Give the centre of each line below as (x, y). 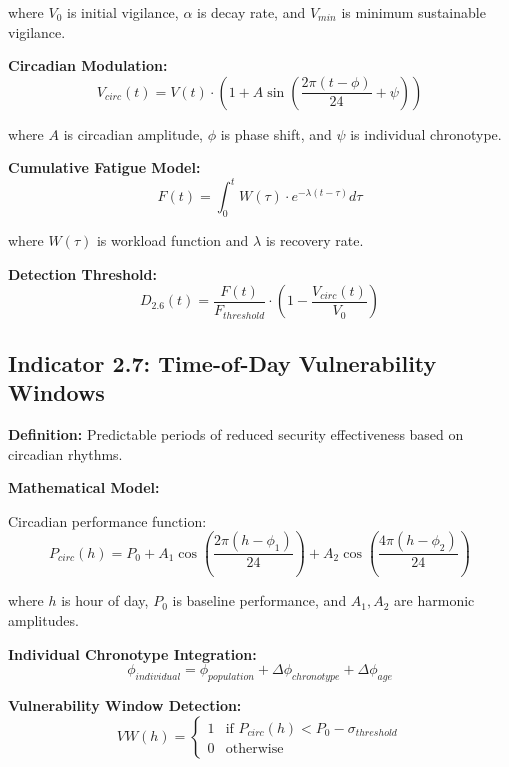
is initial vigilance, (123, 12)
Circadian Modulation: (88, 65)
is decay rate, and (251, 12)
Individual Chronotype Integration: (132, 653)
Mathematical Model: (84, 487)
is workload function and (172, 240)
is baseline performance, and (259, 600)
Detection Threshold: (82, 273)
